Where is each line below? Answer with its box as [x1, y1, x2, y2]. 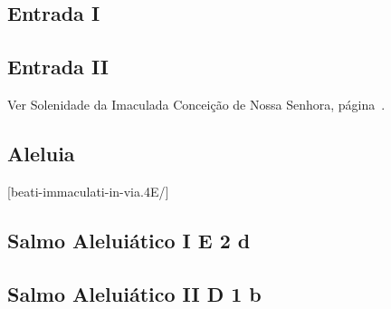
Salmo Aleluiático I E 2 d [7, 226, 251, 254]
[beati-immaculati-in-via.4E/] [7, 181, 169, 200]
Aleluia [7, 139, 75, 167]
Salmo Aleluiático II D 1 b [7, 279, 262, 307]
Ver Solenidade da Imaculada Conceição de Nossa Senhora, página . [7, 94, 386, 113]
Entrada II [7, 53, 109, 81]
